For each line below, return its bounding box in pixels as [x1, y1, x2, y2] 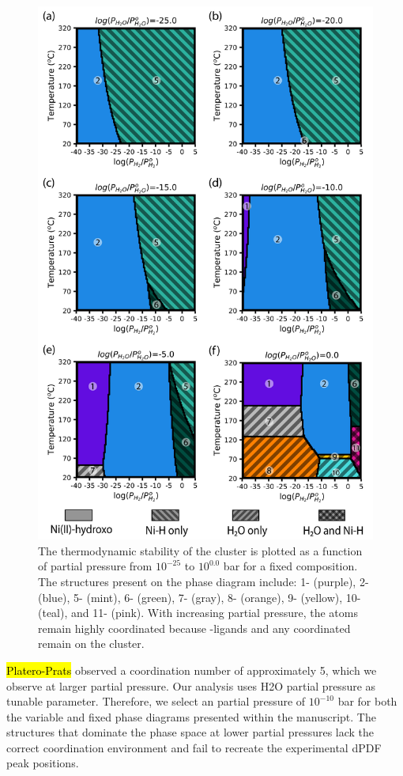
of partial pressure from [38, 558, 153, 574]
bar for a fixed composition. [223, 558, 358, 574]
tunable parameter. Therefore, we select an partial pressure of [6, 693, 306, 710]
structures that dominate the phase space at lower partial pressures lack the [6, 724, 375, 740]
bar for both [337, 693, 397, 710]
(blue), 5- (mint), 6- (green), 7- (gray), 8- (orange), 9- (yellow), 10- [38, 589, 361, 605]
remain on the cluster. [38, 635, 145, 652]
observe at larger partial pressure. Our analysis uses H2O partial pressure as [6, 677, 376, 694]
